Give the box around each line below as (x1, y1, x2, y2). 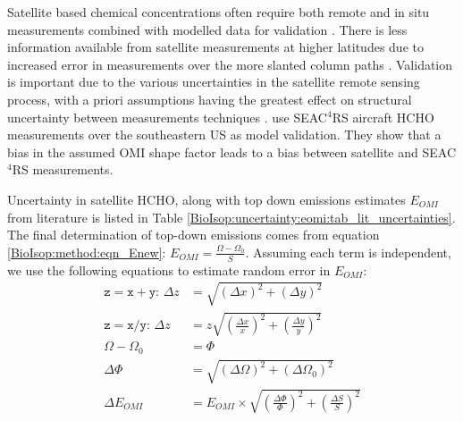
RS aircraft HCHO (332, 107, 434, 126)
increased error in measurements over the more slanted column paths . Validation (7, 55, 453, 73)
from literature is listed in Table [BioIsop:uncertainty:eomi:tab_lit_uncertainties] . (7, 207, 456, 226)
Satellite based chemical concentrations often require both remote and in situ (7, 3, 430, 21)
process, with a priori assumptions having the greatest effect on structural (7, 89, 412, 108)
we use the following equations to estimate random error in (7, 260, 331, 279)
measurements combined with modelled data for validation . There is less (7, 20, 408, 38)
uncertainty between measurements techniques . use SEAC (7, 107, 327, 126)
